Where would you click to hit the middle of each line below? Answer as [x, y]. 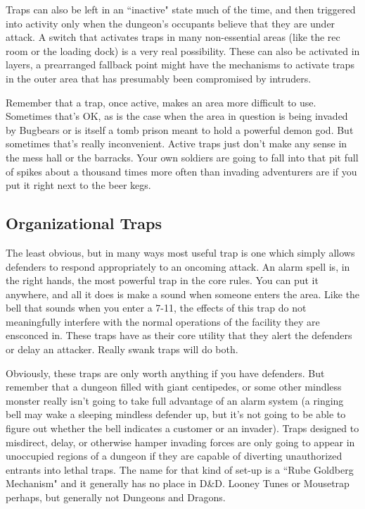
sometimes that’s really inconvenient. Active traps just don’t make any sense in [177, 143]
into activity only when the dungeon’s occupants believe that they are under [171, 23]
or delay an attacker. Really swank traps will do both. [122, 349]
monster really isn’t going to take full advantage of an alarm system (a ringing [175, 400]
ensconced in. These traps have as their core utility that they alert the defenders [179, 335]
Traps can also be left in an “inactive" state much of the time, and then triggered [181, 9]
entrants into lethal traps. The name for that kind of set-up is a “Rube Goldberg [180, 469]
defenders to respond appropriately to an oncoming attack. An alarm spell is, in [178, 266]
